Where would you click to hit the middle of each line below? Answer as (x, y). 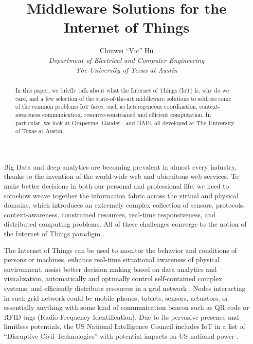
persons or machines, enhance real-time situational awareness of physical (112, 259)
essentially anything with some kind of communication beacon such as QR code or (126, 307)
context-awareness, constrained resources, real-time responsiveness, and (110, 214)
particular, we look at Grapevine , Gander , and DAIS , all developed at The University (125, 123)
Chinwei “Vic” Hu (126, 50)
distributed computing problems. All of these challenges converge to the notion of (125, 224)
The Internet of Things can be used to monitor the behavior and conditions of (120, 250)
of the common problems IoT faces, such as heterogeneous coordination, (106, 106)
